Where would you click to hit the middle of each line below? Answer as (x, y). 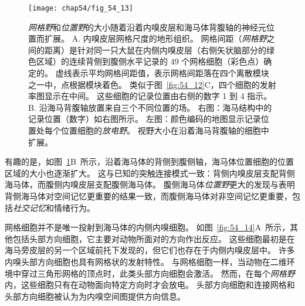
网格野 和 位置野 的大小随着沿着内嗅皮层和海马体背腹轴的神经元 (147, 27)
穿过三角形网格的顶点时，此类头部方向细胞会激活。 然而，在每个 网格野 (158, 273)
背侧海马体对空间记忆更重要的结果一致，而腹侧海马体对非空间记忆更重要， (148, 195)
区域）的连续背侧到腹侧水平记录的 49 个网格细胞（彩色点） (150, 61)
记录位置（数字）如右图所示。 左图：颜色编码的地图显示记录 (145, 119)
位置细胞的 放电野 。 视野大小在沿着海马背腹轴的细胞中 (165, 130)
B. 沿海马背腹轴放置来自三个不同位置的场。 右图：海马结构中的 (150, 107)
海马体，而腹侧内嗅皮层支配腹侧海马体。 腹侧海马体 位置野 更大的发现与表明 (150, 184)
